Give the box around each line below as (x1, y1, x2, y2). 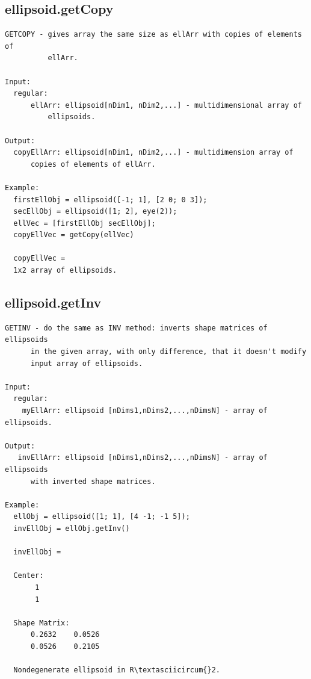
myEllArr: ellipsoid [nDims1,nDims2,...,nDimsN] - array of (22, 406, 268, 415)
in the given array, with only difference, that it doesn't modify (30, 347, 307, 356)
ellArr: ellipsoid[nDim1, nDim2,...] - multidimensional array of (30, 101, 302, 110)
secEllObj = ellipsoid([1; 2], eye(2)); (13, 207, 177, 216)
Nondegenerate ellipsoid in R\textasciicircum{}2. (13, 666, 220, 675)
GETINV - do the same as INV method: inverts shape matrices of (5, 323, 268, 332)
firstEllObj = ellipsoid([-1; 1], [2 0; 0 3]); (13, 195, 208, 204)
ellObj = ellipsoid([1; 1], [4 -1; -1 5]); (13, 512, 190, 521)
